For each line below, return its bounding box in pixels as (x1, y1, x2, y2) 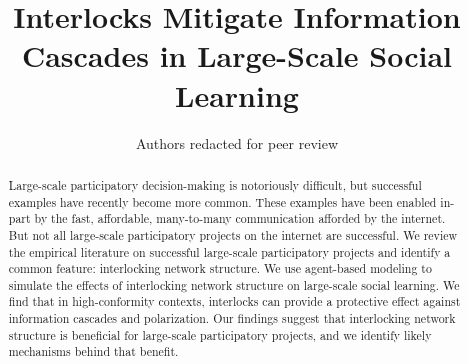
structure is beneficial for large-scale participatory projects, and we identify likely (8, 326, 432, 343)
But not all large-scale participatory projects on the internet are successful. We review (8, 226, 458, 243)
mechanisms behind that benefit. (8, 343, 179, 360)
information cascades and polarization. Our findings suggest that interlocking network (8, 310, 456, 327)
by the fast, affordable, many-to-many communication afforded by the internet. (34, 210, 446, 227)
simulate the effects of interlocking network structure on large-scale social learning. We (8, 276, 460, 293)
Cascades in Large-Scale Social (21, 35, 453, 76)
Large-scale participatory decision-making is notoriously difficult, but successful (8, 176, 422, 193)
